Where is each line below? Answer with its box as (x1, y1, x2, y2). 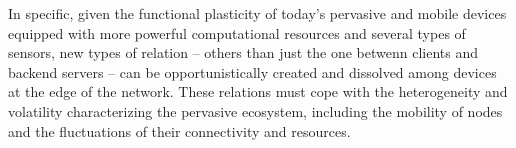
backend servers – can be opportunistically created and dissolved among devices (8, 61, 497, 82)
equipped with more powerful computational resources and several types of (8, 22, 466, 43)
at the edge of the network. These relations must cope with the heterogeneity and (8, 81, 508, 102)
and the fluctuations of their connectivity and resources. (8, 120, 351, 141)
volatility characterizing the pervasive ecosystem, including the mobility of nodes (8, 100, 503, 121)
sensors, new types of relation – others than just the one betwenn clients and (8, 42, 479, 63)
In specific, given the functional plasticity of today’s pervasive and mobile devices (8, 3, 507, 23)
